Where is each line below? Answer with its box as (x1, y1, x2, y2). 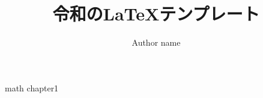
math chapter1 (5, 81, 59, 94)
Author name (131, 36, 181, 49)
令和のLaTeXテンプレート (52, 1, 260, 26)
